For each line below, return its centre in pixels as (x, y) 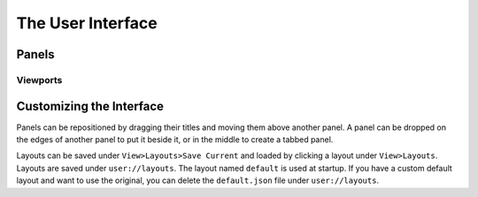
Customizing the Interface (90, 106)
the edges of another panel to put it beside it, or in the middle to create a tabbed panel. (175, 140)
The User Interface (87, 23)
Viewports (39, 80)
